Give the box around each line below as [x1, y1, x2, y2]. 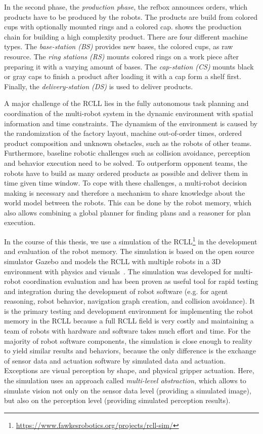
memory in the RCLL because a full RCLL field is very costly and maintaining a [4, 315, 254, 326]
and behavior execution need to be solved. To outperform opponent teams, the [4, 157, 247, 168]
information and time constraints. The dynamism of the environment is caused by [4, 118, 258, 128]
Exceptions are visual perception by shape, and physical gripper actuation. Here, [4, 365, 254, 376]
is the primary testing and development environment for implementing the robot [4, 305, 253, 316]
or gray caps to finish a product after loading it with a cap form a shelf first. [4, 71, 241, 82]
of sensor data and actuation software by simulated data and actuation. [4, 355, 226, 366]
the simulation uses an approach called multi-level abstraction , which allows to [4, 375, 246, 386]
